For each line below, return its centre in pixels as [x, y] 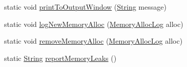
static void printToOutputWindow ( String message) [85, 7]
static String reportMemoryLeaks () [60, 58]
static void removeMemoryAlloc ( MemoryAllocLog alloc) [93, 41]
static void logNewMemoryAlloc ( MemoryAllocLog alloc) [94, 24]
